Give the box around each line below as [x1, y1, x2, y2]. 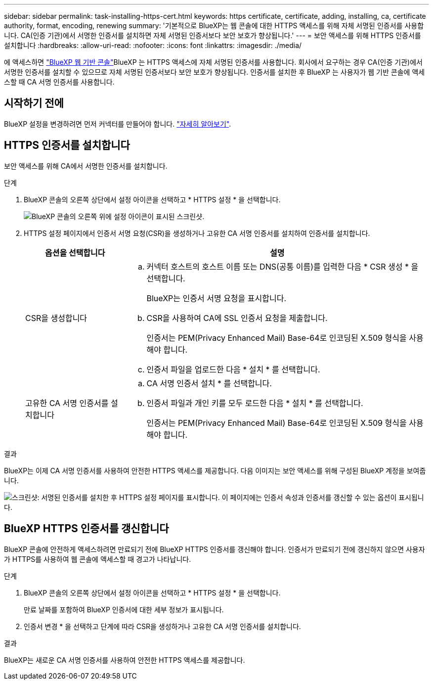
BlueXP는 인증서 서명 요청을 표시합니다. [146, 293, 287, 303]
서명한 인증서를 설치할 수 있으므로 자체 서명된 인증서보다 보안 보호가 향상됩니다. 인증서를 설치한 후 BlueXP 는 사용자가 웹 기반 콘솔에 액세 [4, 68, 425, 76]
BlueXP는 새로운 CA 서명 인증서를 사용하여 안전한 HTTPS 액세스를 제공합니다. [4, 655, 245, 664]
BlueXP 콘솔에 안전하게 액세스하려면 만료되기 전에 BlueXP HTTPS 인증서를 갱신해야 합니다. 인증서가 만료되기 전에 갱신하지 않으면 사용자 [4, 545, 425, 553]
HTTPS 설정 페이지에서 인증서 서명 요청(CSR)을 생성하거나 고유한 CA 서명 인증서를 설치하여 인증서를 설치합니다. [24, 228, 370, 237]
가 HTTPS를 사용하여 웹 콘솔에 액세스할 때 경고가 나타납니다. [4, 554, 191, 563]
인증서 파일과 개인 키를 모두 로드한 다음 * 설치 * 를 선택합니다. [146, 398, 363, 408]
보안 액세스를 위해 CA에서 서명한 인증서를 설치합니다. [4, 161, 168, 170]
